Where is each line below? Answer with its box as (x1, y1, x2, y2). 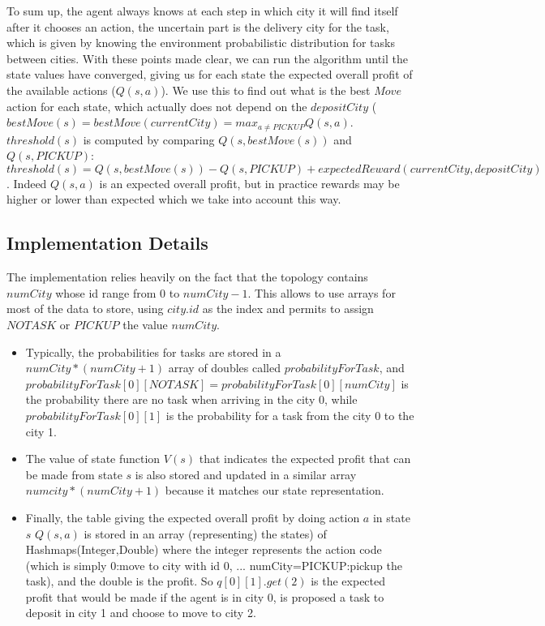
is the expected (311, 572, 386, 590)
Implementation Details (6, 230, 208, 255)
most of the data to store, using (6, 300, 164, 317)
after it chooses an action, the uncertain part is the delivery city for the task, (6, 18, 389, 35)
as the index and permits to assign (202, 300, 374, 317)
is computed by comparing (83, 131, 215, 148)
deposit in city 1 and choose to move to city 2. (25, 604, 256, 621)
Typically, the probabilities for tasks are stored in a (25, 343, 281, 360)
